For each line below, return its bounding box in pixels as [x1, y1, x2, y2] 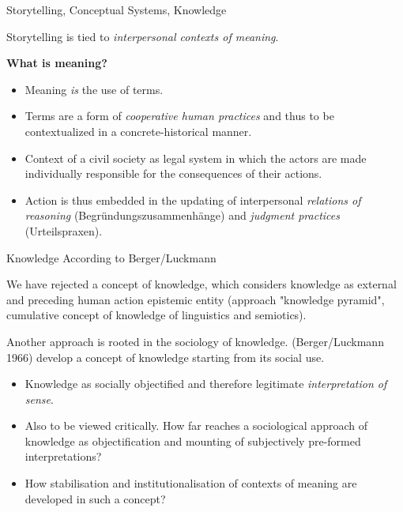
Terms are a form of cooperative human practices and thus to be [24, 107, 334, 124]
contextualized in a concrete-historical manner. [24, 122, 252, 139]
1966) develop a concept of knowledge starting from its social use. [6, 348, 325, 365]
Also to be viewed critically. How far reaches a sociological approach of [24, 417, 367, 434]
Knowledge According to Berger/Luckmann [6, 249, 217, 265]
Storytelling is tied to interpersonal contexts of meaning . [6, 28, 279, 44]
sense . [24, 390, 54, 407]
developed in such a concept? [24, 490, 166, 506]
